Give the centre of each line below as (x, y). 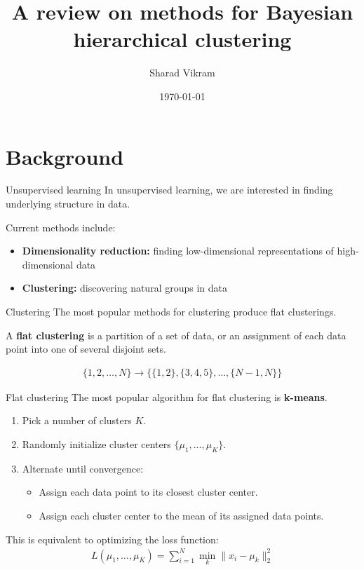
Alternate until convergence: (83, 468)
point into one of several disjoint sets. (86, 349)
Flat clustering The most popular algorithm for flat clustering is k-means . (167, 396)
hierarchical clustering (182, 39)
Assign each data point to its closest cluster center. (148, 492)
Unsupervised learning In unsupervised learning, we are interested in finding (169, 190)
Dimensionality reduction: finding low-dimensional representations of (178, 251)
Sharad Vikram (182, 73)
